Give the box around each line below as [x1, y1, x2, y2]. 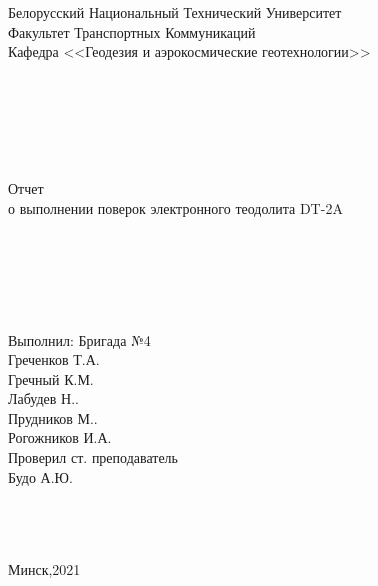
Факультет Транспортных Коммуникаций [8, 21, 256, 42]
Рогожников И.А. [8, 427, 112, 448]
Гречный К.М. [8, 368, 94, 389]
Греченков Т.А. [8, 349, 100, 370]
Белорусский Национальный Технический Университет [8, 2, 342, 22]
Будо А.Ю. [8, 466, 73, 487]
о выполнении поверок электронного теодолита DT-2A [8, 197, 343, 218]
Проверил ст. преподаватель [8, 447, 178, 468]
